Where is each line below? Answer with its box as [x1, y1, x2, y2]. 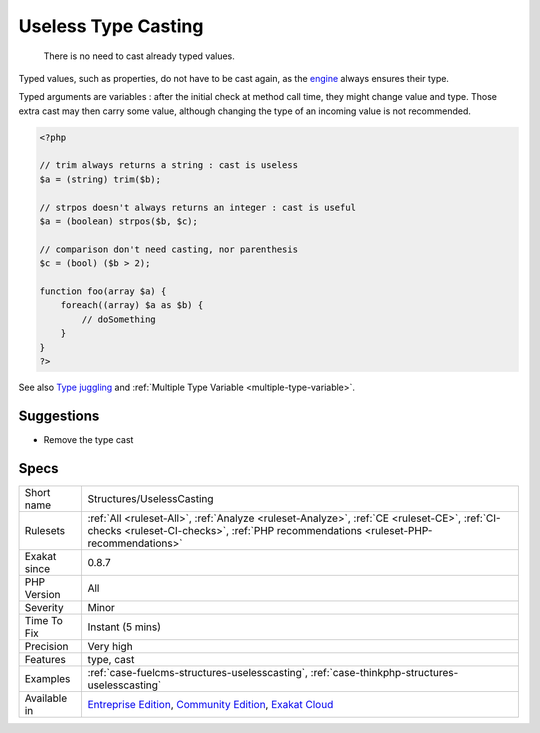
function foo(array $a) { [39, 286, 167, 297]
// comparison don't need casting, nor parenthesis [39, 243, 299, 255]
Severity [24, 600, 64, 614]
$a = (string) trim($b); [39, 173, 162, 185]
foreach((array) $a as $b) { [60, 300, 204, 311]
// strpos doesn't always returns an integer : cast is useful [39, 201, 357, 213]
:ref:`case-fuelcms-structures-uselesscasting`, [87, 665, 309, 679]
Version [24, 587, 61, 601]
